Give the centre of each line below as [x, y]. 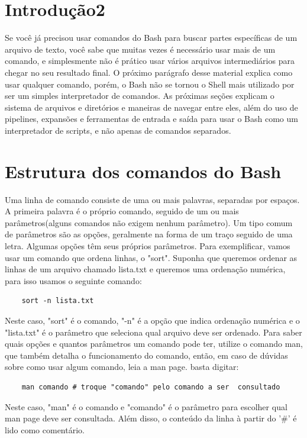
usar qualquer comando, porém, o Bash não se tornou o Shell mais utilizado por [150, 84]
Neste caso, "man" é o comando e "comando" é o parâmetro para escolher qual [146, 406]
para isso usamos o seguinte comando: [73, 280]
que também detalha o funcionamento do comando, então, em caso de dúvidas [146, 355]
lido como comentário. [45, 429]
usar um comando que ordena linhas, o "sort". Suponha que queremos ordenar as [151, 257]
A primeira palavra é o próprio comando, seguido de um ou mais [122, 211]
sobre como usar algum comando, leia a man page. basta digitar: [122, 367]
